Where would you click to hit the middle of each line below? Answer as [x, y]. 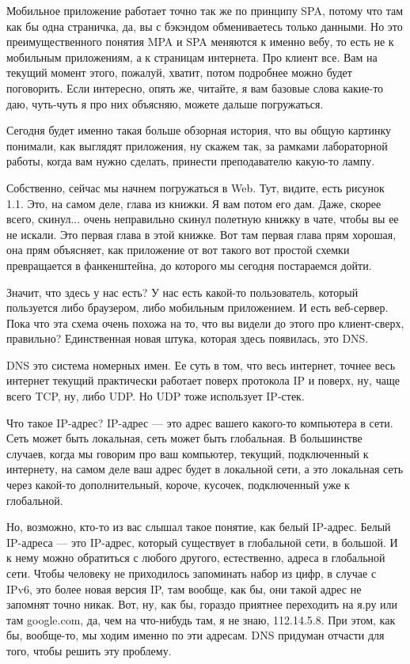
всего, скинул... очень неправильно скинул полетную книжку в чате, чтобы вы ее [203, 219]
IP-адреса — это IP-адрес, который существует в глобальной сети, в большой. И [202, 542]
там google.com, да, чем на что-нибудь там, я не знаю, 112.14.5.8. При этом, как [201, 619]
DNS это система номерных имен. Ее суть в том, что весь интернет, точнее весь [201, 364]
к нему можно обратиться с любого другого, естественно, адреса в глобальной [196, 558]
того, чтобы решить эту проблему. [89, 650]
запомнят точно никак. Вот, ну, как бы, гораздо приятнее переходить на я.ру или [202, 604]
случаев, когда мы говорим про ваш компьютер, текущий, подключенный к [188, 453]
